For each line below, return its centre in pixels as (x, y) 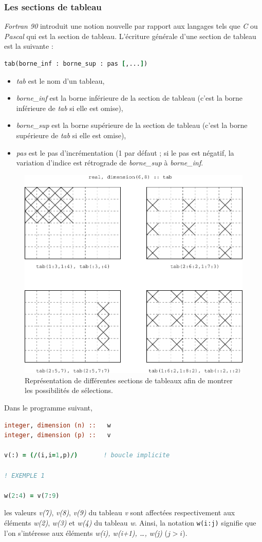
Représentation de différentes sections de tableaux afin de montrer (129, 380)
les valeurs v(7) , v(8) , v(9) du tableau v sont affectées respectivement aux (120, 512)
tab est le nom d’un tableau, (60, 80)
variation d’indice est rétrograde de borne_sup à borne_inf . (110, 163)
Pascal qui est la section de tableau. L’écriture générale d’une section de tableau (130, 36)
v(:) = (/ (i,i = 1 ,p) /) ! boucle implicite (87, 455)
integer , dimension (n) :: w (58, 425)
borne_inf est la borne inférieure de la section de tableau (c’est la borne (129, 98)
